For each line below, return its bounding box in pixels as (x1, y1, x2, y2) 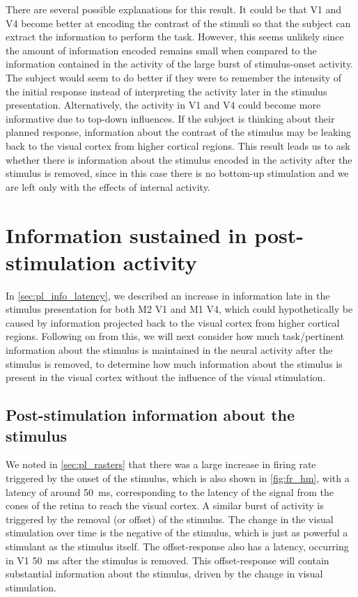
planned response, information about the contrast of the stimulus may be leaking (6, 125, 351, 139)
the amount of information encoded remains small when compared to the (6, 42, 317, 57)
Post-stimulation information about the (6, 404, 295, 426)
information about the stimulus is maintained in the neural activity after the (6, 343, 333, 357)
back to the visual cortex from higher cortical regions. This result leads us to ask (6, 138, 350, 153)
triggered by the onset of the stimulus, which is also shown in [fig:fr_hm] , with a (6, 470, 350, 485)
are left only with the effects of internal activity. (6, 179, 210, 194)
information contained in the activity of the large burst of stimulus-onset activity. (6, 56, 354, 71)
